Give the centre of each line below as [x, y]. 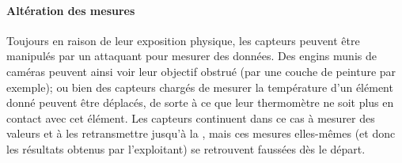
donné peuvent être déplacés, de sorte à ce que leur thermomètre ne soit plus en [200, 102]
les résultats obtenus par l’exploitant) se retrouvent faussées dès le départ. [186, 148]
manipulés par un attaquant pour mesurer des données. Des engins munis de [192, 56]
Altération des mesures [71, 10]
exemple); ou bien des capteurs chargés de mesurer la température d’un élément [200, 87]
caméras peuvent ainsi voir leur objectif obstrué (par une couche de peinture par [201, 71]
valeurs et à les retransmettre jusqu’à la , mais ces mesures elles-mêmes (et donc [201, 133]
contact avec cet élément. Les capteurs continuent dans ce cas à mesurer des [191, 118]
